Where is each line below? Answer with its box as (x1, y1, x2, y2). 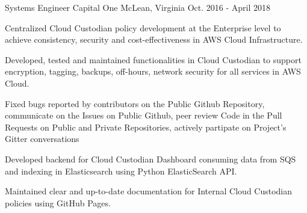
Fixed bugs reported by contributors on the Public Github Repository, (5, 97, 265, 110)
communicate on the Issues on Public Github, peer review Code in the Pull (5, 109, 282, 122)
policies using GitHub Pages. (5, 196, 111, 209)
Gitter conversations (5, 132, 79, 145)
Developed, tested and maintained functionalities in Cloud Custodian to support (5, 53, 302, 66)
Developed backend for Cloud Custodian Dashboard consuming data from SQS (5, 152, 296, 165)
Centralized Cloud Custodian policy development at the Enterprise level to (5, 21, 281, 34)
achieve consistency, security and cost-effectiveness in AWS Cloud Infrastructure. (5, 33, 303, 46)
